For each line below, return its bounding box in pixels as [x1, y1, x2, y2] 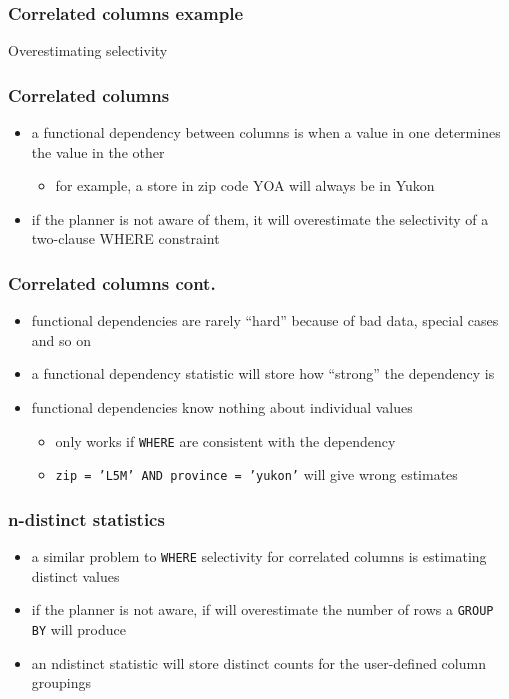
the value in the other [31, 141, 165, 162]
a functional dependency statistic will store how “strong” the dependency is [31, 363, 495, 384]
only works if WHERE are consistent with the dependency [55, 430, 396, 451]
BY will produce [31, 619, 126, 640]
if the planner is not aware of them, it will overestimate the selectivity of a [31, 208, 489, 229]
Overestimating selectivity [8, 40, 168, 61]
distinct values [31, 565, 120, 586]
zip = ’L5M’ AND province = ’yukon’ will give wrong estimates [55, 464, 458, 485]
